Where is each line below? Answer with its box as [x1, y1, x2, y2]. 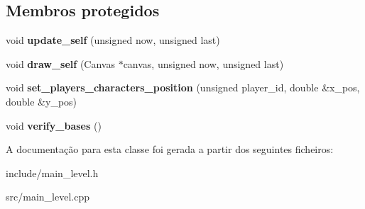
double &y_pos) [6, 94, 77, 108]
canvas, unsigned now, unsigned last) [123, 56, 284, 71]
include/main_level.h [6, 165, 99, 180]
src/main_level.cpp [6, 189, 89, 204]
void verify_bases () [6, 118, 102, 132]
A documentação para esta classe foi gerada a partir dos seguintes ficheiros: [6, 142, 334, 157]
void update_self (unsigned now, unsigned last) [6, 33, 220, 47]
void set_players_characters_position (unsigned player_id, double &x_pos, [6, 80, 360, 95]
